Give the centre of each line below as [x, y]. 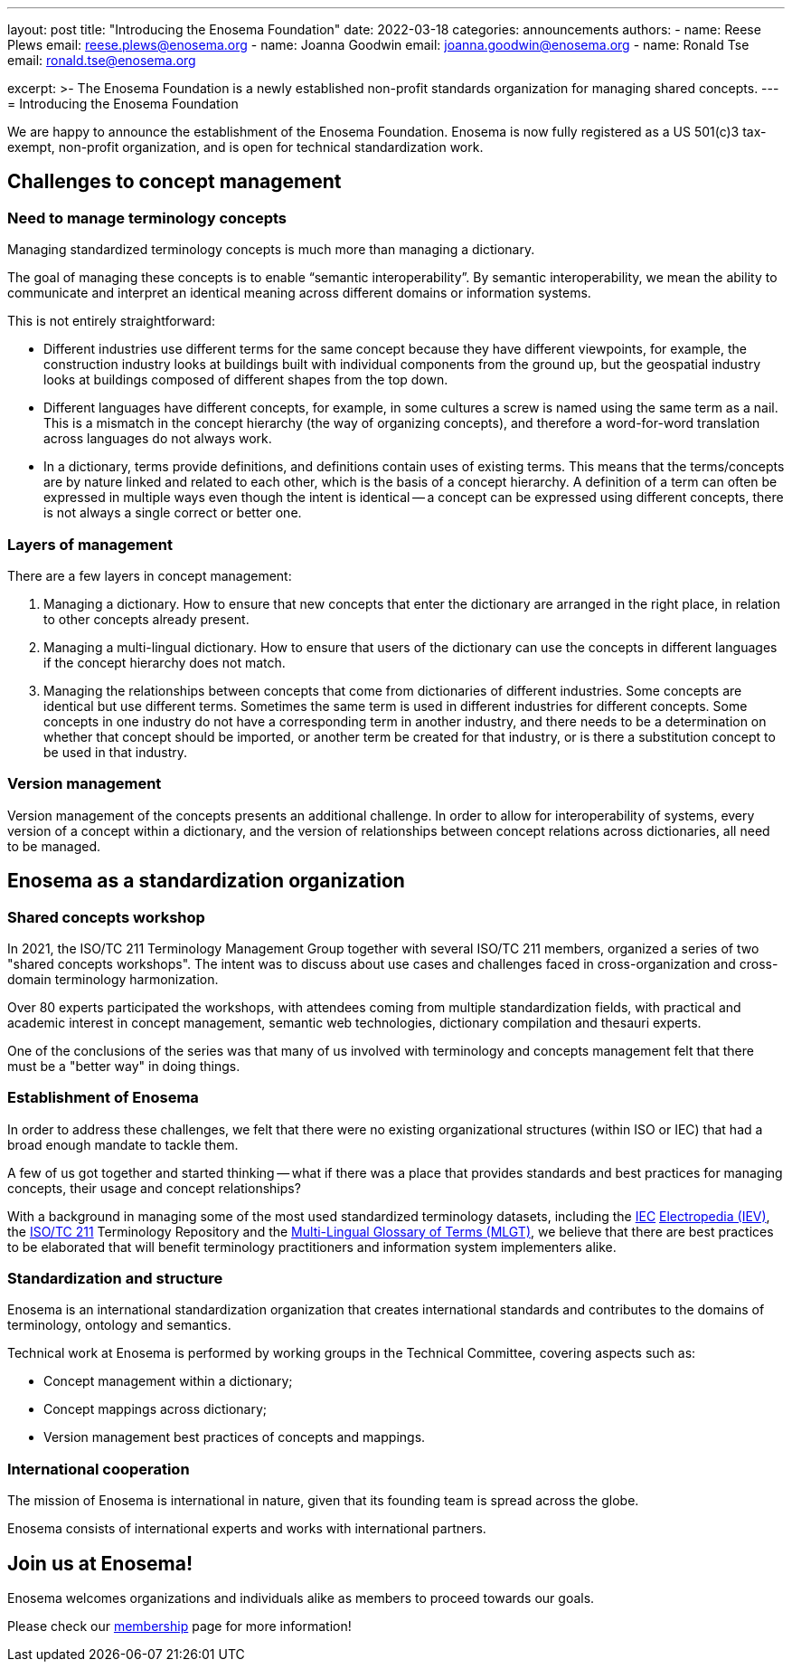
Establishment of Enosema [103, 1098]
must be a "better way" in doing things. [124, 1066]
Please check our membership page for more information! [179, 1626]
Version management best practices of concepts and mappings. [235, 1437]
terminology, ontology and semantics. [119, 1325]
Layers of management [90, 544]
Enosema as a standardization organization [206, 881]
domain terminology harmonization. [113, 979]
